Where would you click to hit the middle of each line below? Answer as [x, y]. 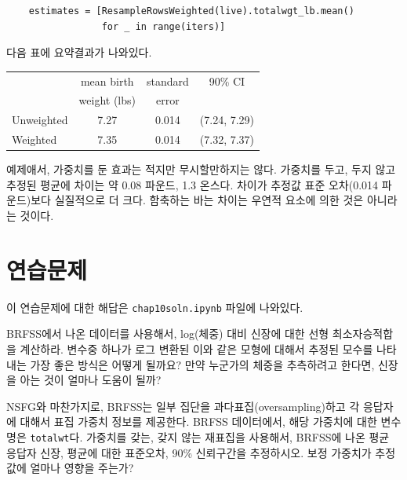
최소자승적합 [363, 333]
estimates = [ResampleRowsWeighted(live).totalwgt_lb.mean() [191, 11]
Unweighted [40, 120]
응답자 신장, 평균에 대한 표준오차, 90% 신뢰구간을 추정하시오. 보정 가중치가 [189, 452]
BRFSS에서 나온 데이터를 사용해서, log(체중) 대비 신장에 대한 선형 [168, 333]
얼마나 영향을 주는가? [82, 468]
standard [167, 81]
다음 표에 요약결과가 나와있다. [79, 52]
